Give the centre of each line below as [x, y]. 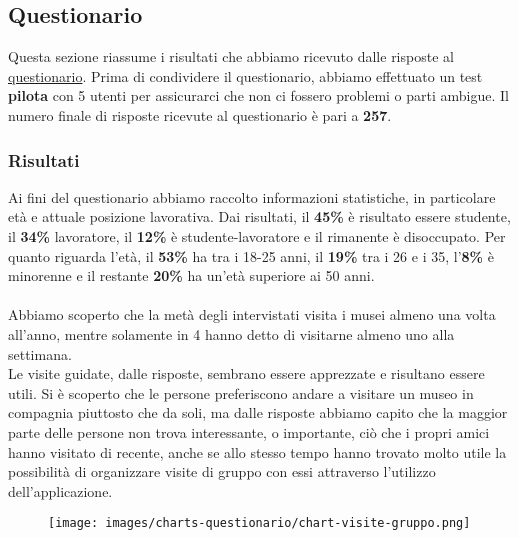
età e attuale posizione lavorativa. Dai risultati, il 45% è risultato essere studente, [259, 216]
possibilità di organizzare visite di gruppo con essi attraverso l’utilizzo [222, 471]
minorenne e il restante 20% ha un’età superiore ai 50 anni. [191, 275]
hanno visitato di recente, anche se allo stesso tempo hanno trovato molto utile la [257, 451]
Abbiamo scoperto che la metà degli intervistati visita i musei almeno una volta [252, 314]
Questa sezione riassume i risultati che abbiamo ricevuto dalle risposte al [231, 56]
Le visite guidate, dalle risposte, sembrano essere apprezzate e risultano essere [246, 373]
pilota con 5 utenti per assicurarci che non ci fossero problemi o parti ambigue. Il [258, 95]
